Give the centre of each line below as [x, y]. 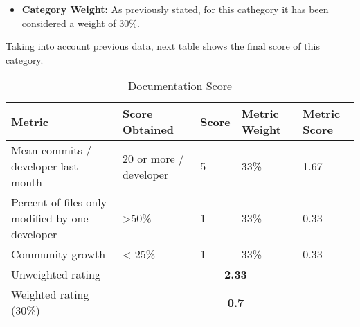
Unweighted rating [56, 274]
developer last [45, 166]
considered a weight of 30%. [81, 23]
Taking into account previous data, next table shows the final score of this [163, 46]
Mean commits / [52, 150]
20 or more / [153, 158]
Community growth [58, 254]
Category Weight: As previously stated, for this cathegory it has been [175, 9]
